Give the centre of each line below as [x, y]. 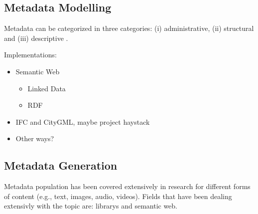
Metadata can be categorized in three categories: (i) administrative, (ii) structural [129, 28]
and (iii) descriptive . [36, 38]
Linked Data [47, 88]
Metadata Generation [61, 165]
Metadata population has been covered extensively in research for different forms [127, 186]
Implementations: [30, 55]
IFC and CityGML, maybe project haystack [83, 121]
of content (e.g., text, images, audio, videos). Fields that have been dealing [118, 196]
